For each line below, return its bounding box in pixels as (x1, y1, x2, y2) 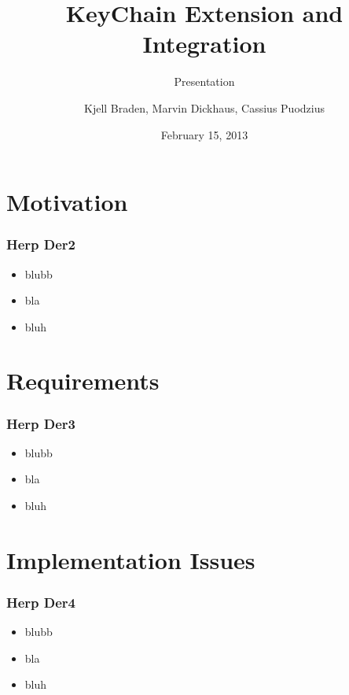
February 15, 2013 (160, 126, 248, 142)
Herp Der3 (6, 413, 76, 433)
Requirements (6, 364, 160, 397)
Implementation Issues (6, 543, 255, 575)
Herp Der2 (6, 235, 76, 254)
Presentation (174, 73, 235, 90)
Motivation (6, 186, 128, 218)
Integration (142, 28, 266, 60)
